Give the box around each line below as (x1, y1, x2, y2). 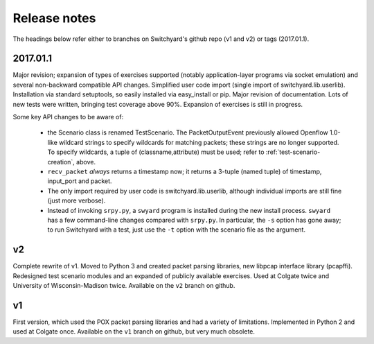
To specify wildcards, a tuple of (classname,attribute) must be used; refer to (47, 148, 265, 156)
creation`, (47, 157, 75, 166)
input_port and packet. (47, 177, 112, 185)
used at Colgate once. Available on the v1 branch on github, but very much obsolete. (12, 327, 256, 336)
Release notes (12, 10, 96, 26)
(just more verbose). (47, 196, 106, 205)
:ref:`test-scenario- (265, 148, 321, 156)
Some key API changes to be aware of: (12, 113, 124, 121)
